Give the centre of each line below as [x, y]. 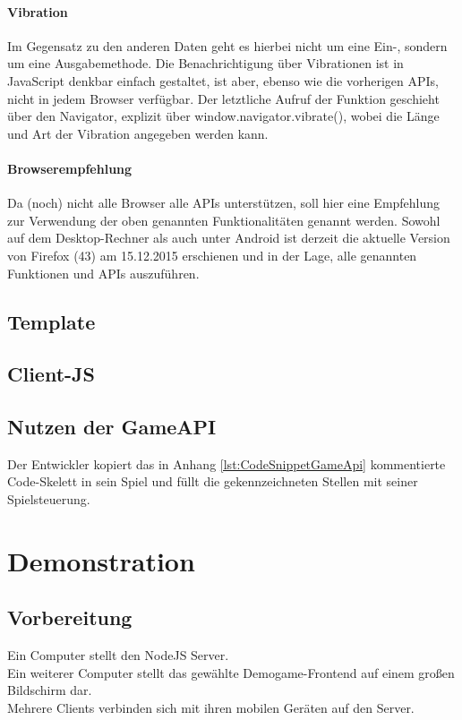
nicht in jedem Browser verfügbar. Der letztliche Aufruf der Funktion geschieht [223, 98]
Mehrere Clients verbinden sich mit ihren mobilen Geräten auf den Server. [211, 708]
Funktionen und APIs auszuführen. [103, 273]
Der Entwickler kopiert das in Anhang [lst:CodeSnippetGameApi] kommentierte [227, 463]
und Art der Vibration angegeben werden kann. [138, 133]
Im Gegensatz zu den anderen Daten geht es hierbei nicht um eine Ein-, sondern [227, 45]
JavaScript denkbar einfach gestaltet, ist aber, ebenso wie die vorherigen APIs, [223, 80]
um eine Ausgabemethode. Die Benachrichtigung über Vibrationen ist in [205, 63]
